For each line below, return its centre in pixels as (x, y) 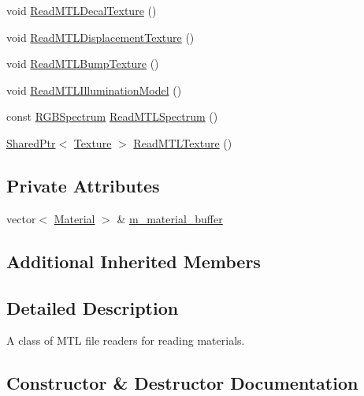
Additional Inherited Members (134, 261)
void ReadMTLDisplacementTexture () (100, 37)
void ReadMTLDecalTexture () (82, 10)
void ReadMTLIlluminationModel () (94, 90)
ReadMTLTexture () (183, 142)
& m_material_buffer (170, 218)
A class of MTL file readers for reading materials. (126, 340)
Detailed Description (93, 307)
